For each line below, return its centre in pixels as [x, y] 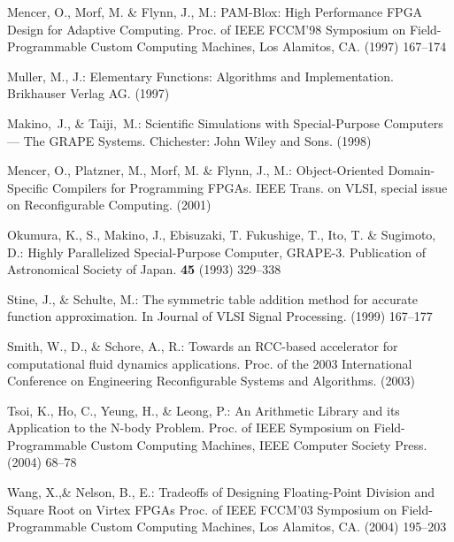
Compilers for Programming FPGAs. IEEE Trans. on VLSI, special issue [250, 187]
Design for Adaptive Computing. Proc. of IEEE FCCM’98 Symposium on [207, 29]
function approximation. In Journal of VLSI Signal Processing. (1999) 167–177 [220, 316]
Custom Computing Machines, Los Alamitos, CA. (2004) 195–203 [269, 527]
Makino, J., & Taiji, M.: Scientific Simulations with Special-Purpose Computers [225, 122]
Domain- [412, 170]
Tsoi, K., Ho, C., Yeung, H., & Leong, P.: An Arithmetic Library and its [204, 410]
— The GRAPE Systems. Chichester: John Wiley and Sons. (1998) [189, 140]
